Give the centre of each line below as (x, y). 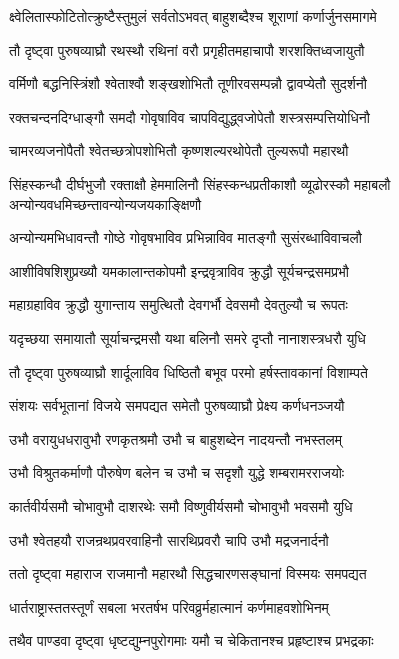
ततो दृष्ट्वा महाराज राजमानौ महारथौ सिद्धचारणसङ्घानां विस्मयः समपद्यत (188, 573)
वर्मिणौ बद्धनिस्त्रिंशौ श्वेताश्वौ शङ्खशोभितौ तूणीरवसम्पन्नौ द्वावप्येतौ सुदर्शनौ (188, 83)
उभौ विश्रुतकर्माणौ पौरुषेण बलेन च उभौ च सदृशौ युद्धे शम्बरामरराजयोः (177, 472)
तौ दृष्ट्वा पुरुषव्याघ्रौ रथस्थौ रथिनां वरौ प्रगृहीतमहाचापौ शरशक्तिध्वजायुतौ (187, 49)
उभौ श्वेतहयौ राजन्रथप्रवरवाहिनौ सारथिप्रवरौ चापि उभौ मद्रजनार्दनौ (169, 539)
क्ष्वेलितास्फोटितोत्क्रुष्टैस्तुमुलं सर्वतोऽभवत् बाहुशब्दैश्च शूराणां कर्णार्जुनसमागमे (193, 16)
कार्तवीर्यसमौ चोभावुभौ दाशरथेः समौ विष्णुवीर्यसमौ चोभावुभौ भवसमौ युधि (181, 505)
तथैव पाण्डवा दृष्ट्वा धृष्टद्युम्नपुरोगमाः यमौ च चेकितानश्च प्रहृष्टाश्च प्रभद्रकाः (191, 640)
